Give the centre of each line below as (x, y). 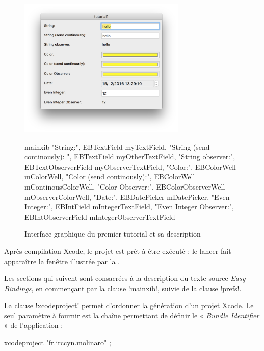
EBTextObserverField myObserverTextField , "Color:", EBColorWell (130, 166)
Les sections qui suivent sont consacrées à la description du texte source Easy (125, 278)
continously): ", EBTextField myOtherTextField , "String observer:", (130, 157)
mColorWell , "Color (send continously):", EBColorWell (110, 177)
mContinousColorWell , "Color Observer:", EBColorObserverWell (125, 186)
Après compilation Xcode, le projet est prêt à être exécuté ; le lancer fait (118, 251)
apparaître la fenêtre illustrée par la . (62, 261)
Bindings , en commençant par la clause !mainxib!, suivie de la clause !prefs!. (123, 288)
